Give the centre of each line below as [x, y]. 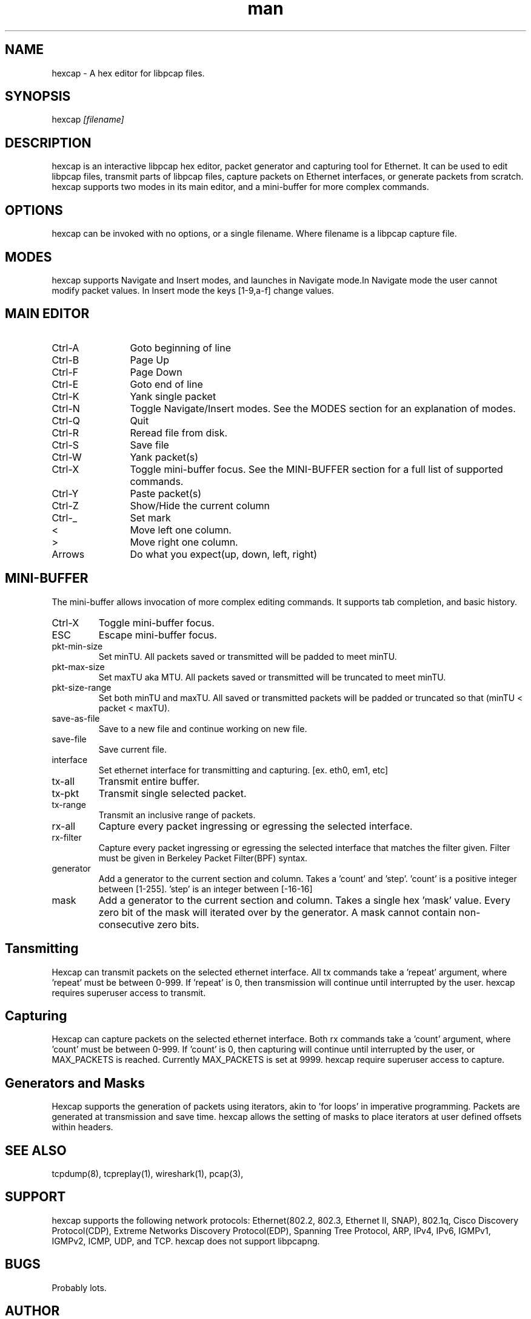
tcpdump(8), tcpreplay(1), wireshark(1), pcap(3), [148, 1174]
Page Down [156, 372]
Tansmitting [42, 949]
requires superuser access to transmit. [129, 992]
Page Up [149, 360]
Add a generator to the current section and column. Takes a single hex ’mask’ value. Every [304, 900]
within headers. [82, 1127]
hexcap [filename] [88, 120]
